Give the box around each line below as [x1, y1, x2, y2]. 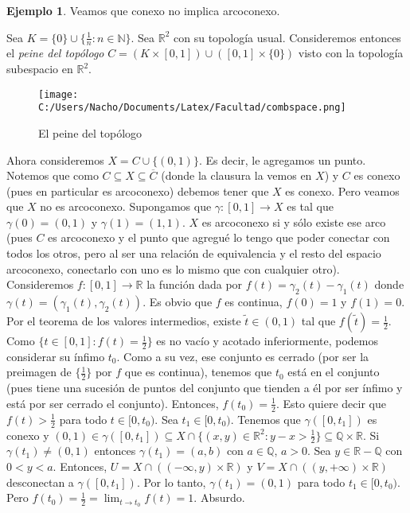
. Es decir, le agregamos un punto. [198, 151, 366, 168]
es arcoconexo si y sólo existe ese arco [201, 213, 386, 230]
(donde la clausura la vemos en [161, 167, 312, 184]
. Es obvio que [143, 293, 213, 310]
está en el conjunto [287, 363, 380, 380]
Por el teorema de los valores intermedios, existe [6, 313, 241, 329]
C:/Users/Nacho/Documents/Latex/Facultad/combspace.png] [38, 102, 346, 114]
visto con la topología [298, 45, 404, 61]
